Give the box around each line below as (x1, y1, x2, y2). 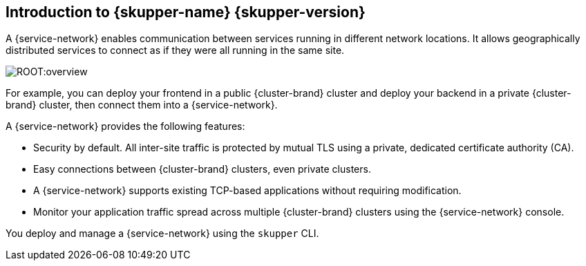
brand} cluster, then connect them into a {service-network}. (6, 99, 278, 111)
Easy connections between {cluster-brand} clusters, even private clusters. (33, 163, 371, 175)
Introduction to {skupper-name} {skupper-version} (6, 3, 366, 21)
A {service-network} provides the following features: (6, 120, 245, 133)
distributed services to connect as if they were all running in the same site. (6, 44, 345, 57)
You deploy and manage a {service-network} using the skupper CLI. (6, 227, 319, 240)
